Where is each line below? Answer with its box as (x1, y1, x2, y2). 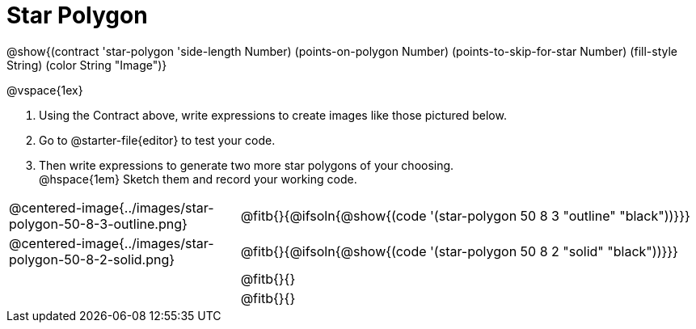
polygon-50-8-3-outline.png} (9, 215, 188, 232)
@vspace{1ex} (6, 82, 83, 97)
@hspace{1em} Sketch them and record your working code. (39, 171, 357, 186)
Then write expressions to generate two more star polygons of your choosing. (39, 158, 454, 172)
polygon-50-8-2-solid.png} (9, 251, 175, 268)
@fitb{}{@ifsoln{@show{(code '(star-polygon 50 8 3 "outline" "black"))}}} (240, 207, 690, 224)
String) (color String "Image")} (6, 57, 167, 72)
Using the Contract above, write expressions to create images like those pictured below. (39, 108, 507, 122)
